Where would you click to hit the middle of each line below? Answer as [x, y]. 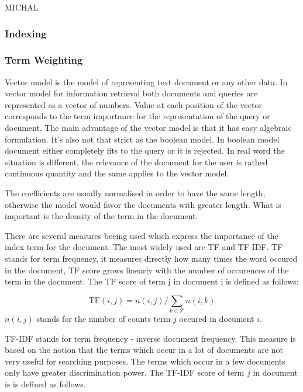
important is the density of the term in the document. [101, 216]
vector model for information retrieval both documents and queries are [131, 93]
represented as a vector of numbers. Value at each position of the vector [133, 104]
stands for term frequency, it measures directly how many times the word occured [151, 258]
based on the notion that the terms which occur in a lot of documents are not [144, 350]
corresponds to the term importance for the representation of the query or [137, 116]
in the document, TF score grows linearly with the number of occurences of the [147, 270]
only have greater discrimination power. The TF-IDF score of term [125, 372]
